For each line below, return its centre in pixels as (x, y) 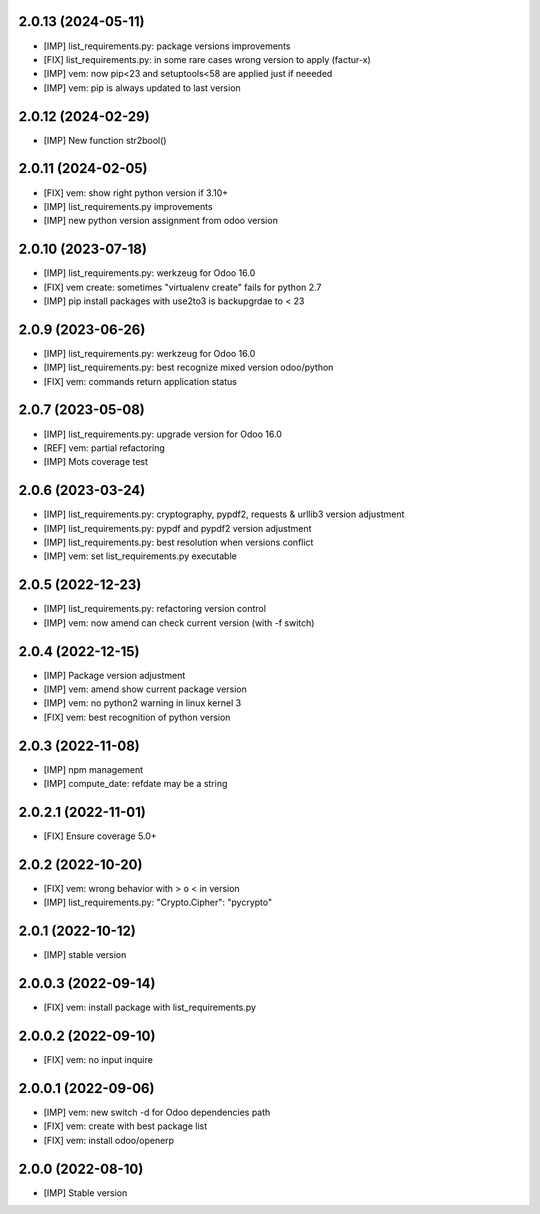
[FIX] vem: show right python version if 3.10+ (136, 192)
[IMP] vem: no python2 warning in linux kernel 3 (142, 703)
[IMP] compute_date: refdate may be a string (135, 784)
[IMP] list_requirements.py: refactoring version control (155, 609)
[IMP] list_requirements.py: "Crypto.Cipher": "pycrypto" (158, 902)
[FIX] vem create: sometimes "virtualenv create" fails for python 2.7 (182, 287)
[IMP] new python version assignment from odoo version (161, 221)
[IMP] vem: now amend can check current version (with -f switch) (179, 622)
